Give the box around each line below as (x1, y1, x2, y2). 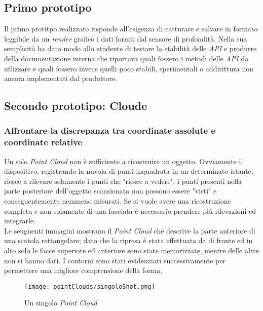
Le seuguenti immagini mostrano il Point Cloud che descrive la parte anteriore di (4, 225, 255, 236)
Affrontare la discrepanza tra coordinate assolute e (4, 124, 215, 137)
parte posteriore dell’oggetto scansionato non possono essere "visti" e (4, 185, 217, 196)
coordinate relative (4, 136, 83, 148)
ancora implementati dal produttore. (4, 73, 118, 84)
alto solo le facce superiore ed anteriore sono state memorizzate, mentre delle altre (4, 245, 259, 256)
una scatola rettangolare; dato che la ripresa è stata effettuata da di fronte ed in (4, 235, 253, 246)
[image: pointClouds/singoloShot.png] (24, 283, 155, 290)
